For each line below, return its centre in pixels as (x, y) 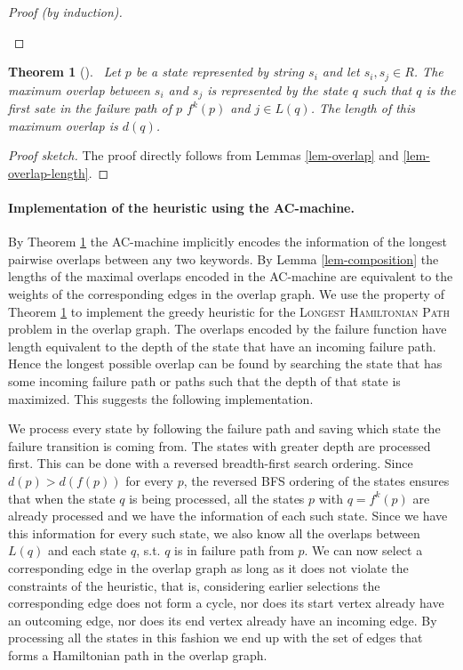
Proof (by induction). (65, 12)
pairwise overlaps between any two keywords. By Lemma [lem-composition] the (224, 258)
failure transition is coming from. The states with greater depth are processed (220, 445)
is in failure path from (234, 550)
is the (441, 89)
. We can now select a (363, 550)
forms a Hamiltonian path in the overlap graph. (138, 654)
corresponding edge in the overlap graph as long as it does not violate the (208, 567)
